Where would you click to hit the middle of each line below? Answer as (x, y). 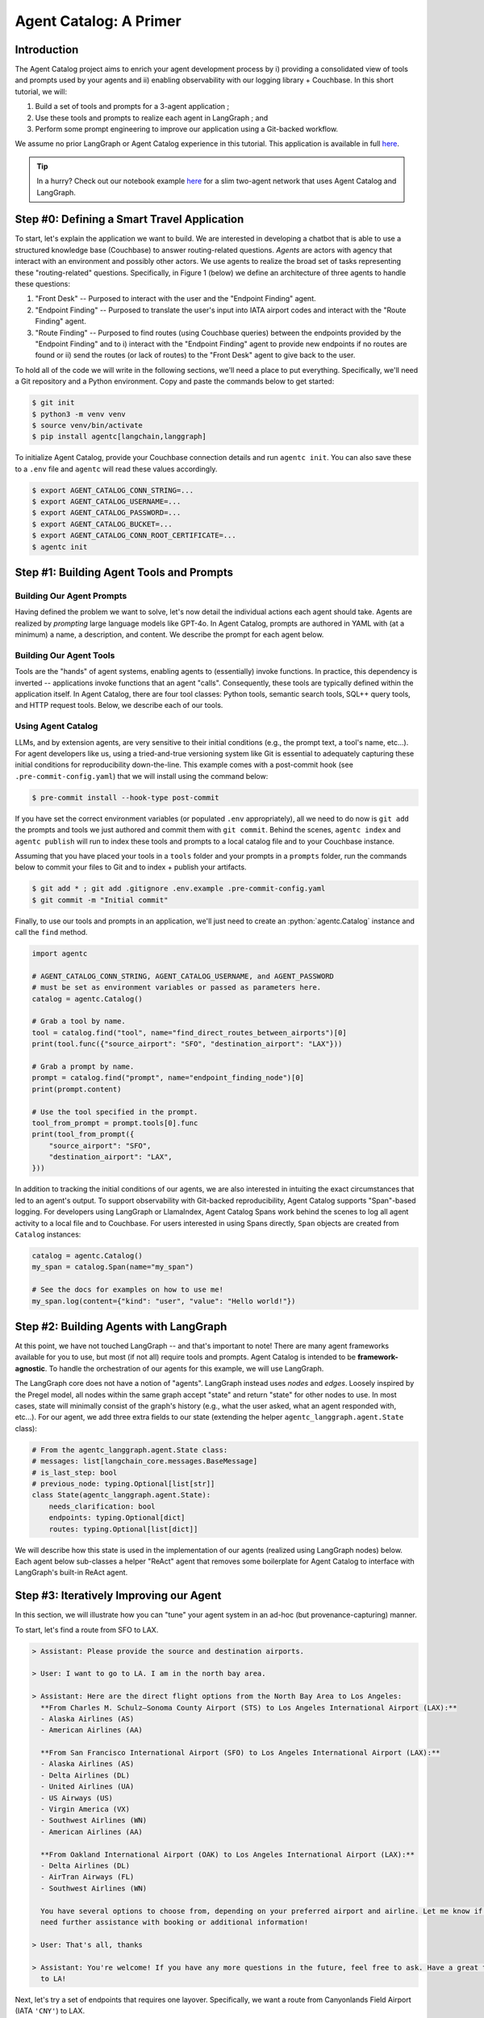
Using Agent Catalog (56, 726)
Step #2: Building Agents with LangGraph (121, 1327)
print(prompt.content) (77, 1089)
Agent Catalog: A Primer (98, 21)
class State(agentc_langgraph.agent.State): (121, 1495)
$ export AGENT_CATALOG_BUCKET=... (102, 524)
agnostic (30, 1368)
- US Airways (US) (77, 1798)
